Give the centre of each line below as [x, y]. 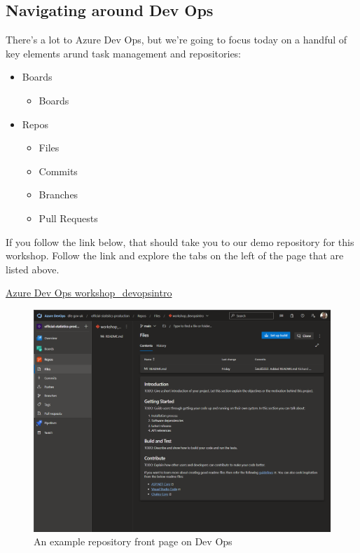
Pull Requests [68, 218]
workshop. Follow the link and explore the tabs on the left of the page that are [175, 255]
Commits [58, 171]
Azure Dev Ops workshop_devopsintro [89, 293]
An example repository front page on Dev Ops [133, 541]
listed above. [33, 269]
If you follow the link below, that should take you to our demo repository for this [180, 241]
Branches [58, 194]
